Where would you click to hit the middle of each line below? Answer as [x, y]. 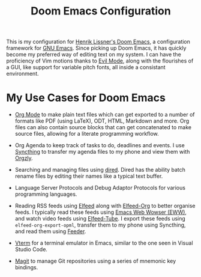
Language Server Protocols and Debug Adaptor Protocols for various [100, 188]
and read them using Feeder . [50, 231]
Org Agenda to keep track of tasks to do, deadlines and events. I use [100, 145]
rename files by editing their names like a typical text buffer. [89, 176]
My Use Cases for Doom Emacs [86, 98]
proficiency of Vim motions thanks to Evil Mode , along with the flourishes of [100, 61]
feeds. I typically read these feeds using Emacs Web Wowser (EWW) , [101, 212]
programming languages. [46, 194]
